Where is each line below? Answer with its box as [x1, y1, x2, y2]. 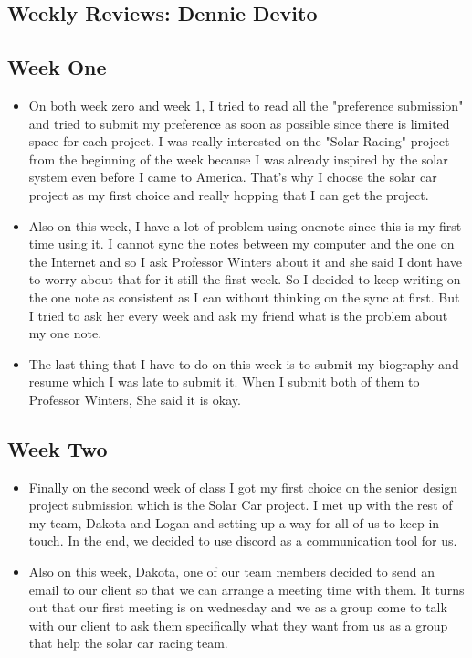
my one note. [28, 324, 102, 343]
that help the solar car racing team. [28, 633, 228, 653]
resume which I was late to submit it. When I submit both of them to [28, 372, 420, 391]
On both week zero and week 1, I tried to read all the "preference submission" [28, 95, 464, 114]
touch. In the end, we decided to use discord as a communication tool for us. [28, 531, 457, 550]
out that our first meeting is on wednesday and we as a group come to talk [28, 598, 447, 617]
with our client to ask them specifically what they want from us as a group [28, 615, 448, 634]
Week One [7, 53, 107, 81]
